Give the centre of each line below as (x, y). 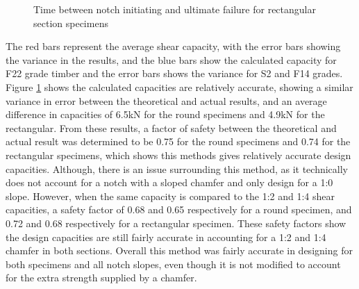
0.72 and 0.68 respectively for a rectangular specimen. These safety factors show (176, 223)
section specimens (71, 23)
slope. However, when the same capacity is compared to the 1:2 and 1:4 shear (170, 196)
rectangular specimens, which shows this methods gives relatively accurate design (178, 155)
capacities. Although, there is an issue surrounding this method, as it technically (177, 168)
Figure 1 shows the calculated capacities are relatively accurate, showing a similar (179, 86)
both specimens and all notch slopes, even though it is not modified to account (173, 264)
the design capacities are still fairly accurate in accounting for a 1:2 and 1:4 (166, 237)
